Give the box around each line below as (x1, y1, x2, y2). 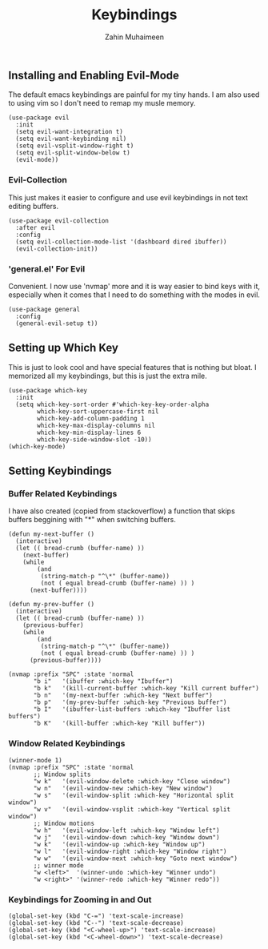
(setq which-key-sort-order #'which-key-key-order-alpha (15, 400, 210, 408)
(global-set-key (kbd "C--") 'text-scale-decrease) (8, 919, 184, 927)
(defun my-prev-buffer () (8, 601, 94, 609)
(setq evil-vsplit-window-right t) (15, 142, 134, 150)
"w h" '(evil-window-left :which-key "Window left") (33, 826, 220, 834)
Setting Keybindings (8, 464, 112, 478)
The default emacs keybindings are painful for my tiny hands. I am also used (8, 90, 260, 99)
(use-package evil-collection (8, 216, 110, 225)
